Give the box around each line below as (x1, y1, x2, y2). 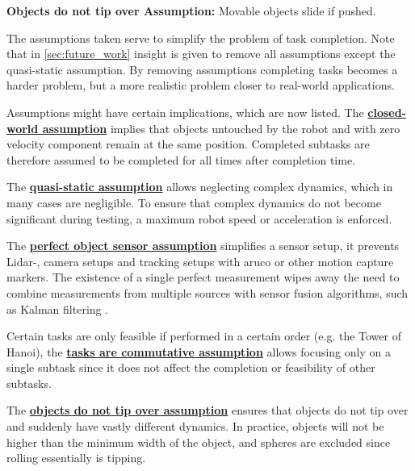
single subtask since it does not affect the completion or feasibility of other (6, 359, 375, 376)
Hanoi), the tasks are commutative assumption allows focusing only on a (6, 343, 391, 360)
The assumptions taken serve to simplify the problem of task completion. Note (6, 29, 395, 46)
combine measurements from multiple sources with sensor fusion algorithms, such (6, 284, 409, 301)
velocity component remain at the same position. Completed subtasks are (6, 135, 370, 152)
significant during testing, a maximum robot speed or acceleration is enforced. (6, 210, 392, 227)
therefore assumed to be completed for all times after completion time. (6, 151, 356, 168)
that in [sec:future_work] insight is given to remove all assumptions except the (6, 45, 396, 62)
